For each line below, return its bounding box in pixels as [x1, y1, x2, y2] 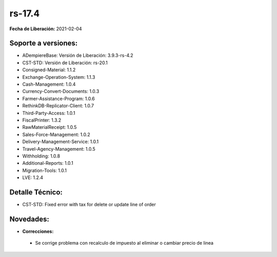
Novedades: [9, 214, 50, 223]
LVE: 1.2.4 [22, 174, 44, 181]
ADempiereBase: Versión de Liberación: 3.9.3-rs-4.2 [22, 52, 133, 58]
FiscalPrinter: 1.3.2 [22, 117, 62, 123]
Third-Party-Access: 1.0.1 [22, 110, 75, 116]
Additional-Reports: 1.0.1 [22, 160, 74, 166]
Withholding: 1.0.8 [22, 153, 61, 159]
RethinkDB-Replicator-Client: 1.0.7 [22, 103, 94, 109]
